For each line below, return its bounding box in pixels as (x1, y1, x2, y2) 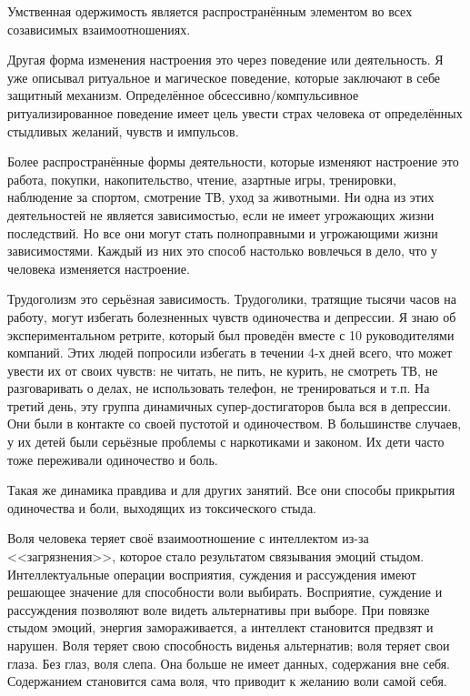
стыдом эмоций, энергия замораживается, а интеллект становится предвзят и (7, 618, 434, 637)
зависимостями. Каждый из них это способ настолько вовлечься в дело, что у (7, 241, 438, 260)
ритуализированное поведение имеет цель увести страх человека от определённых (7, 103, 463, 122)
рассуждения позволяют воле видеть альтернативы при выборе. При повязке (7, 600, 430, 619)
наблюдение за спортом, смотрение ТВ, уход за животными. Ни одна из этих (7, 187, 435, 207)
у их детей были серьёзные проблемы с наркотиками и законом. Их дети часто (7, 432, 445, 451)
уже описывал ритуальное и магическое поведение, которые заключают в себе (7, 67, 441, 86)
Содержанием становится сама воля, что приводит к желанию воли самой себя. (7, 671, 447, 691)
